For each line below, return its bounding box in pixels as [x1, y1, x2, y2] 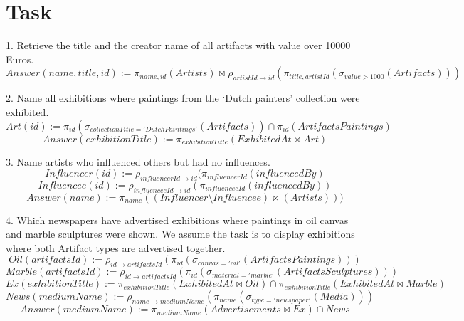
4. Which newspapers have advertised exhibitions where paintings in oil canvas [6, 212, 349, 227]
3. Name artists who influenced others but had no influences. [6, 154, 270, 169]
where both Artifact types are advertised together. [6, 240, 226, 255]
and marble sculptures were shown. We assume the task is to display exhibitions [6, 226, 355, 241]
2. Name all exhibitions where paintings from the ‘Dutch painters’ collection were [6, 90, 360, 105]
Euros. [6, 51, 34, 66]
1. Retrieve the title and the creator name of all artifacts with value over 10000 [6, 38, 351, 53]
